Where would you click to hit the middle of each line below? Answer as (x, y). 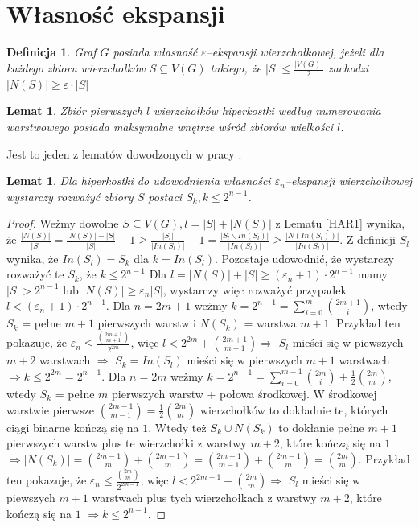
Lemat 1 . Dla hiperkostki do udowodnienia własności (139, 181)
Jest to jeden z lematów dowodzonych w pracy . (124, 153)
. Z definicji (368, 239)
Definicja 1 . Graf (51, 52)
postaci (165, 196)
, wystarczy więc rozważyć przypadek (255, 289)
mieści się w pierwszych (244, 360)
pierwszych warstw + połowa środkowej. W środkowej (244, 393)
